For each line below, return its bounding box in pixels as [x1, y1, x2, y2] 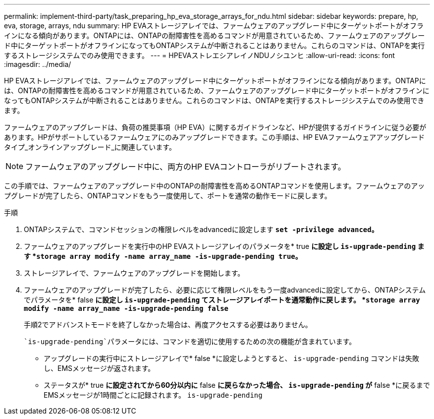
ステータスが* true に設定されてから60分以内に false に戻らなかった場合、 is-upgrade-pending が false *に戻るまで [44, 381, 430, 389]
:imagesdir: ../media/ [4, 60, 71, 68]
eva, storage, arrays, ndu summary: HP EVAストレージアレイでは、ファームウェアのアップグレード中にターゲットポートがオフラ [4, 21, 424, 30]
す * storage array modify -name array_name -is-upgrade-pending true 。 [24, 252, 302, 260]
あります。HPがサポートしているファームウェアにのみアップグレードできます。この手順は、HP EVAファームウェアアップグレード [4, 133, 425, 141]
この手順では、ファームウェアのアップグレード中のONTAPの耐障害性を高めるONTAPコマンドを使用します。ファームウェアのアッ [4, 181, 425, 190]
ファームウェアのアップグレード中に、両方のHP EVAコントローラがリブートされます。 [25, 162, 346, 172]
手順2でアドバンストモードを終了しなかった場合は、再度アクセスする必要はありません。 [24, 320, 312, 329]
